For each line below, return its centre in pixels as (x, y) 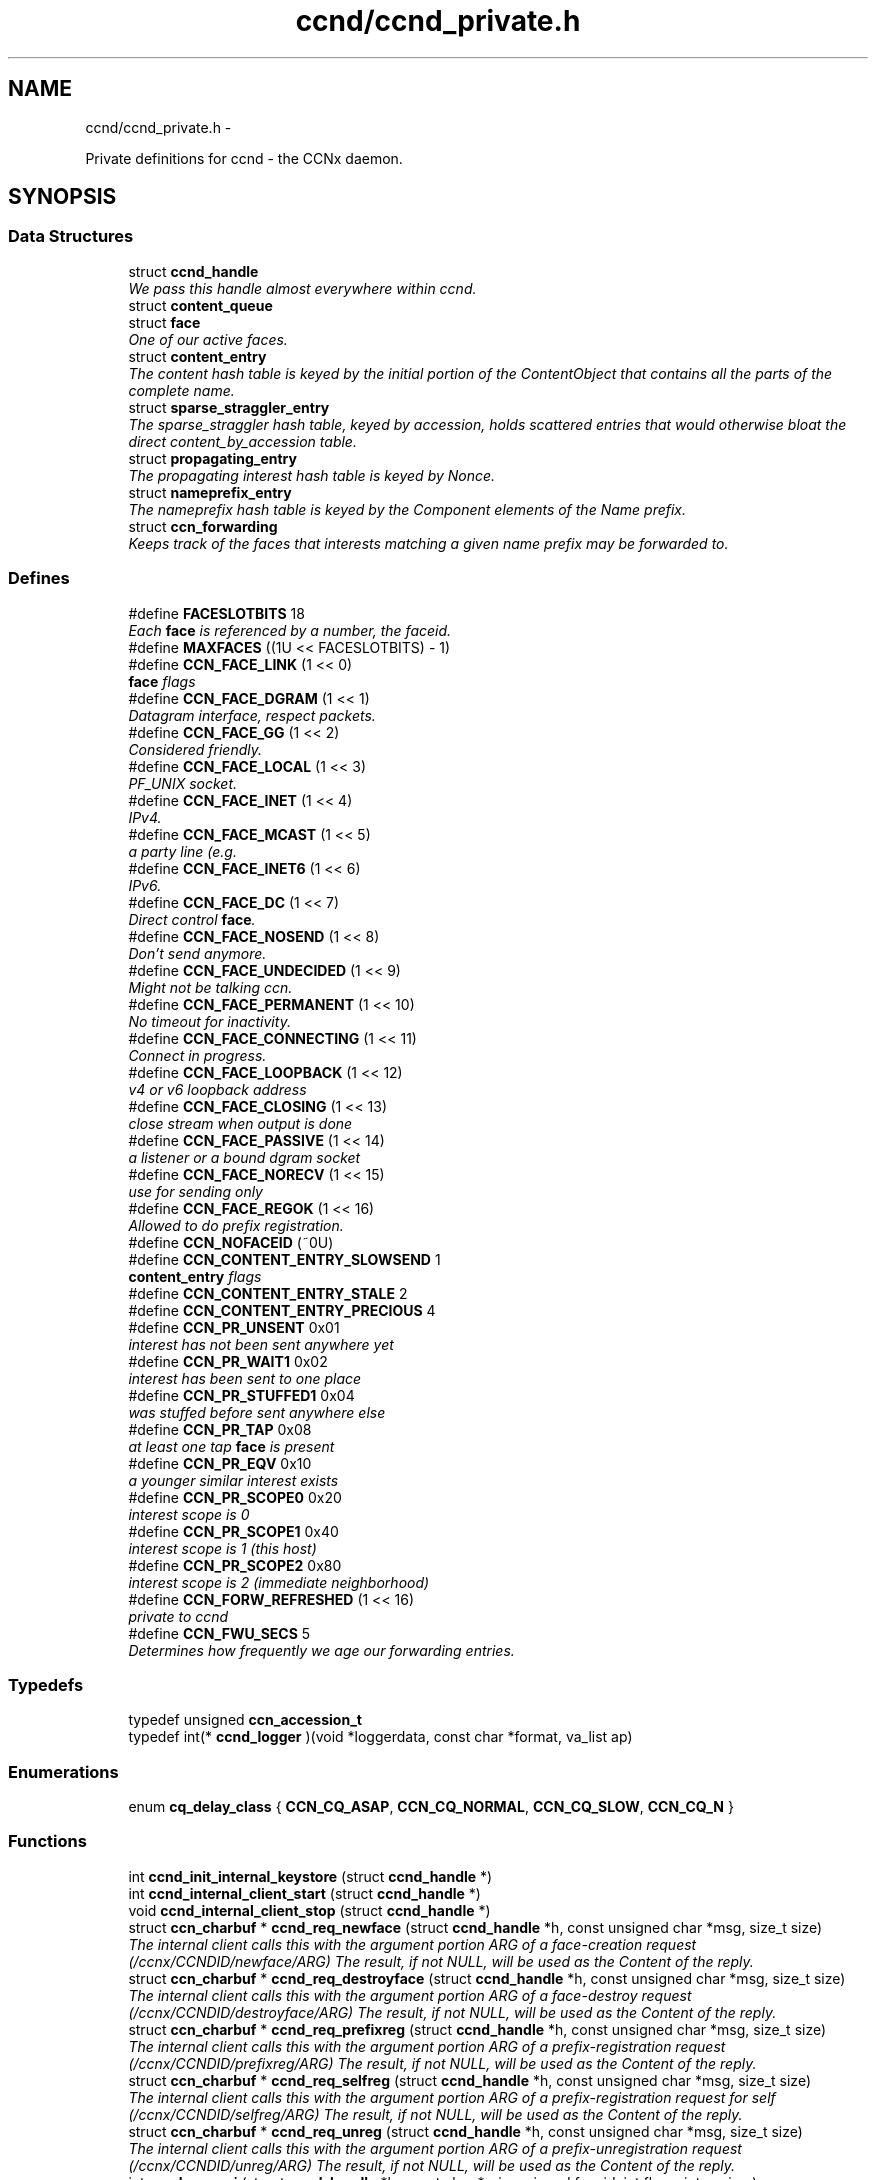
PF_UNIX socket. (183, 783)
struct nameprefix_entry (210, 492)
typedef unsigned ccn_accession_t (245, 1720)
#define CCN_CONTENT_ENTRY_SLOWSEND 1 (284, 1259)
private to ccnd (178, 1616)
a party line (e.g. (182, 851)
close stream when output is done (240, 1123)
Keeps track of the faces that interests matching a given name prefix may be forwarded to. (428, 543)
